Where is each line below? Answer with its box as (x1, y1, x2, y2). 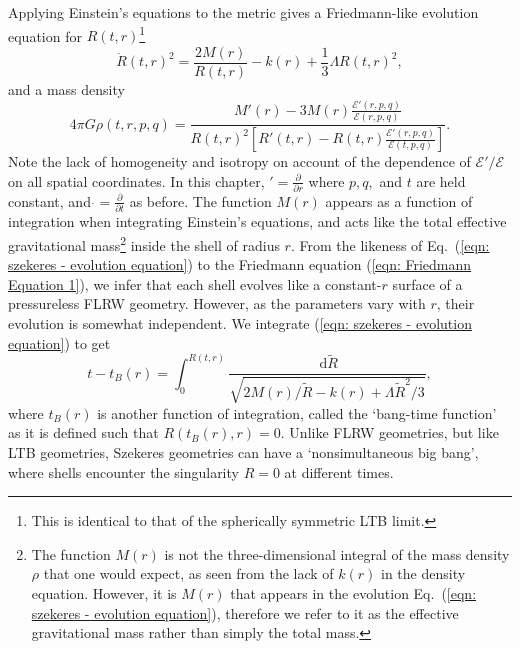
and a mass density (8, 78, 125, 99)
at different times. (284, 461, 394, 482)
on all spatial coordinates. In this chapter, (8, 170, 265, 191)
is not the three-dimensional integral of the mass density (164, 543, 510, 564)
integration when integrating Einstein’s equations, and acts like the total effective (8, 211, 507, 232)
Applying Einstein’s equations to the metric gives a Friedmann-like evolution (8, 2, 479, 22)
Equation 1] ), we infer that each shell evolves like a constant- (8, 273, 382, 294)
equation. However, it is (31, 582, 177, 603)
